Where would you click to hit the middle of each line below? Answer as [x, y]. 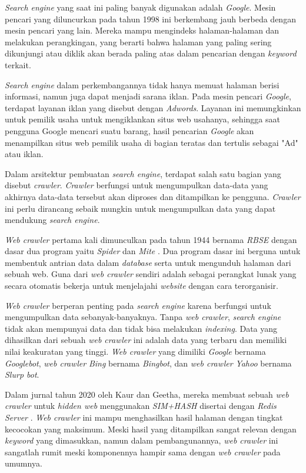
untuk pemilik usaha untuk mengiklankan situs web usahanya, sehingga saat [142, 119]
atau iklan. [24, 154]
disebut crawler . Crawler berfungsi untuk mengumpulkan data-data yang [137, 185]
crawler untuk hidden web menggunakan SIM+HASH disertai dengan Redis [141, 406]
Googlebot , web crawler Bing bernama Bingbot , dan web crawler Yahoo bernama [148, 363]
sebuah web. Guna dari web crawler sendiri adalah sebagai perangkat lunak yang [151, 274]
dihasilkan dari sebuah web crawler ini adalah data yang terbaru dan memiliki [146, 340]
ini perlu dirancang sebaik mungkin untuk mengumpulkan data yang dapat [140, 208]
